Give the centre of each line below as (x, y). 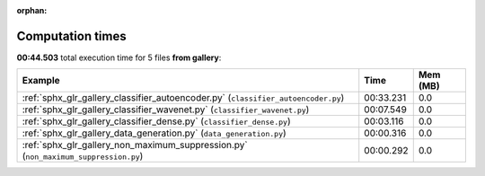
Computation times (71, 36)
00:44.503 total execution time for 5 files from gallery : (119, 57)
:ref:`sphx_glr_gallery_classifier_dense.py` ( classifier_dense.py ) (156, 121)
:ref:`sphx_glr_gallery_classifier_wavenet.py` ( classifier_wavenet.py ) (166, 110)
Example (41, 81)
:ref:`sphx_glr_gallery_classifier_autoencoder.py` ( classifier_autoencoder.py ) (183, 98)
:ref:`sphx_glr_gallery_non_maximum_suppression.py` (135, 145)
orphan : (32, 10)
